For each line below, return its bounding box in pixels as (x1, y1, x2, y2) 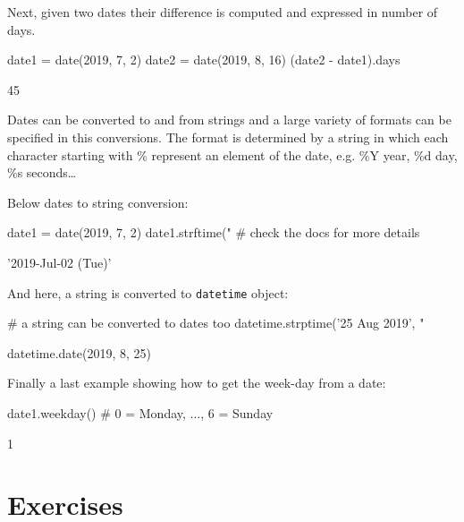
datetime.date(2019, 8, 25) (7, 343, 151, 362)
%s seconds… (7, 163, 77, 182)
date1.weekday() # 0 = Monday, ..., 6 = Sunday (7, 403, 274, 422)
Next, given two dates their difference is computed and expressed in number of (7, 3, 438, 21)
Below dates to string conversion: (7, 193, 189, 211)
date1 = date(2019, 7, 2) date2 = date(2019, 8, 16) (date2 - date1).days (7, 50, 401, 69)
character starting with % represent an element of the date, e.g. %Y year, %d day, (7, 145, 458, 164)
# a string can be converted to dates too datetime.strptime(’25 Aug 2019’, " (7, 313, 425, 332)
